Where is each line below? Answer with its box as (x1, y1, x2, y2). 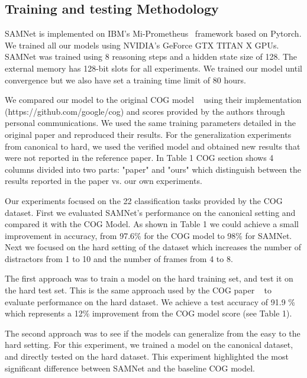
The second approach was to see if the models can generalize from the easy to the (5, 327, 300, 339)
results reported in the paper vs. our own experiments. (5, 175, 202, 187)
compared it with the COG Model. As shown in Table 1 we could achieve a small (5, 218, 299, 230)
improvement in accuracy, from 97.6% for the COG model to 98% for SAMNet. (5, 229, 292, 241)
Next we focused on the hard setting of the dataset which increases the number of (5, 241, 301, 253)
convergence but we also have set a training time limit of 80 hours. (5, 73, 246, 86)
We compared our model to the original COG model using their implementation (5, 93, 302, 106)
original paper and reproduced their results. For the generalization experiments (5, 128, 292, 140)
